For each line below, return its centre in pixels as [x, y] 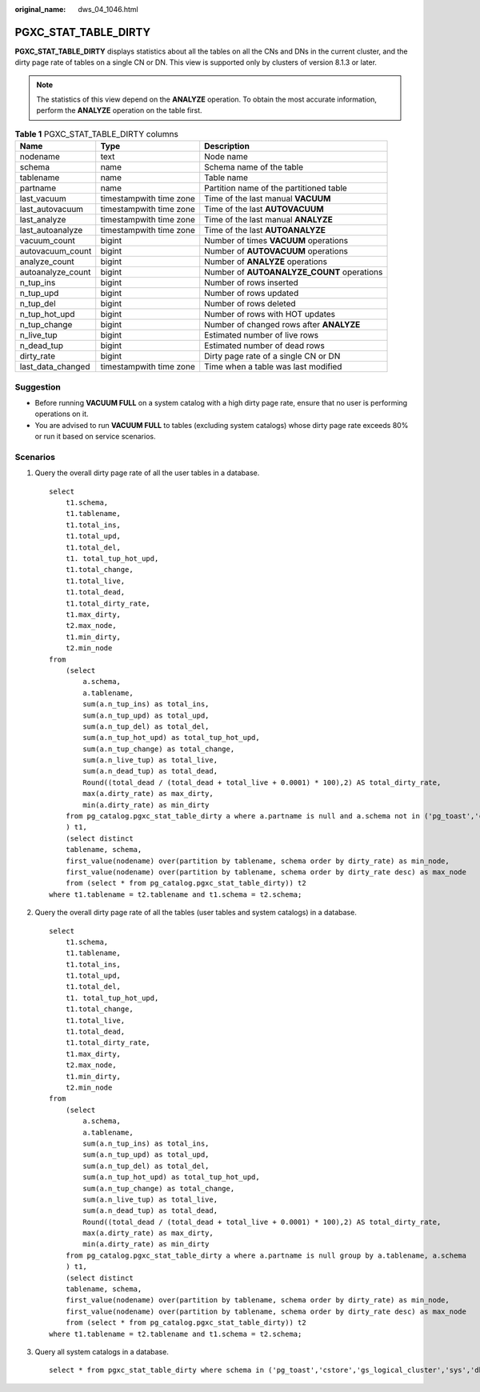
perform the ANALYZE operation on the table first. [120, 110]
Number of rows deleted [250, 304]
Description [227, 146]
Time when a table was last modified [273, 366]
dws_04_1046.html [108, 9]
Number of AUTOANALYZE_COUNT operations [294, 272]
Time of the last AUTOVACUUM [264, 210]
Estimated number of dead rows [265, 346]
